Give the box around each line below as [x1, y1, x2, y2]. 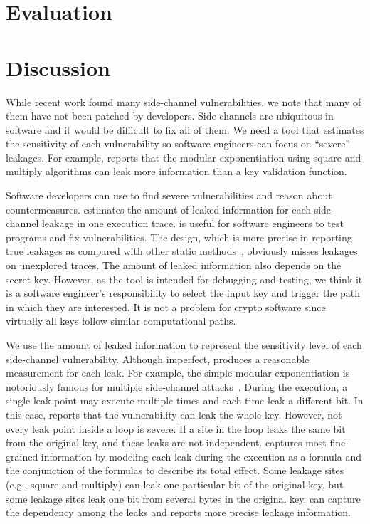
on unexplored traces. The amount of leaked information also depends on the [6, 258, 342, 273]
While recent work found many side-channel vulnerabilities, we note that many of [6, 94, 361, 109]
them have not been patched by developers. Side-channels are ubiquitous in [6, 108, 334, 123]
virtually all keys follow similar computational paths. [6, 313, 236, 328]
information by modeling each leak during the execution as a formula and [41, 449, 361, 463]
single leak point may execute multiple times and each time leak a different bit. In [6, 393, 364, 408]
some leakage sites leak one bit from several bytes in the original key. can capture [6, 491, 361, 505]
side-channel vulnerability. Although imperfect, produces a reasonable [6, 351, 310, 366]
